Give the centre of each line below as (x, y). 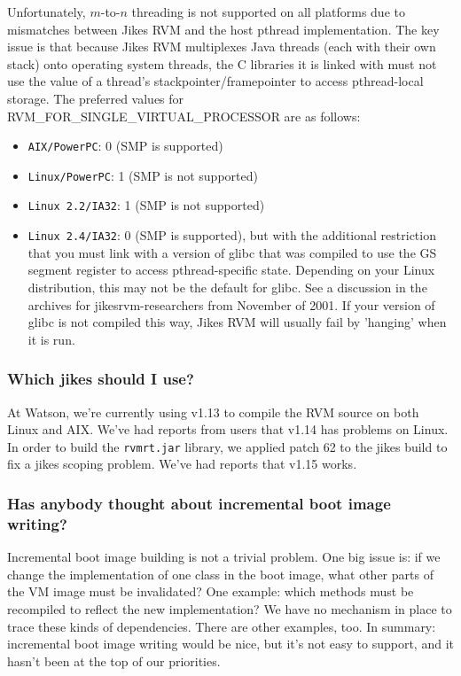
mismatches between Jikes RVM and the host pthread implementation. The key (223, 29)
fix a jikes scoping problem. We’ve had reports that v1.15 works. (182, 464)
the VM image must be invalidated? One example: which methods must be (211, 591)
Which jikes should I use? (101, 379)
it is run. (51, 339)
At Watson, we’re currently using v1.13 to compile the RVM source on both (213, 412)
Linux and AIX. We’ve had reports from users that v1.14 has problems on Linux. (228, 429)
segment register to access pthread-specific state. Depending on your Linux (231, 270)
